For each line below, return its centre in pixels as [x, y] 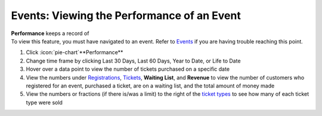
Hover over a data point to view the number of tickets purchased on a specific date [128, 69]
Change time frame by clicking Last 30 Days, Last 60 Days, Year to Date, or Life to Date [133, 61]
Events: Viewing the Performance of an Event [126, 15]
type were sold [44, 102]
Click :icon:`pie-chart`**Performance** [75, 52]
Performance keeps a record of [50, 33]
